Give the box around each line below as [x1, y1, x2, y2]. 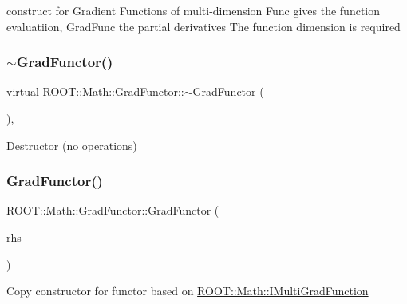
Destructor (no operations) [6, 136, 137, 153]
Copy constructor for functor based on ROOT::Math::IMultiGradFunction [6, 282, 369, 299]
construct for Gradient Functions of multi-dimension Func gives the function [6, 2, 381, 18]
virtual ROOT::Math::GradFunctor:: [6, 83, 184, 100]
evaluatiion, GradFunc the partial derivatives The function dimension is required [6, 18, 401, 34]
